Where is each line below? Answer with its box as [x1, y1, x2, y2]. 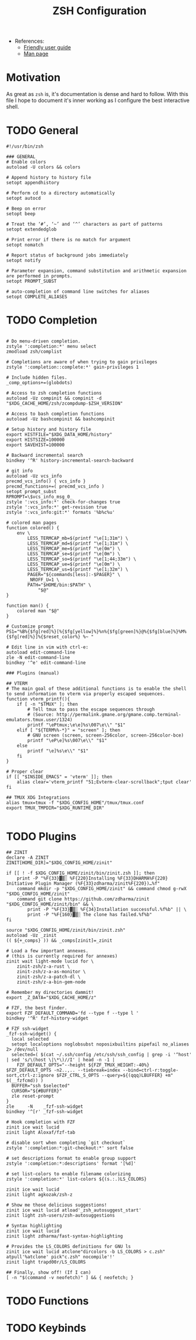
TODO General [6, 124, 79, 137]
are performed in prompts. [6, 273, 73, 279]
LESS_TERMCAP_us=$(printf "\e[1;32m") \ [27, 567, 128, 573]
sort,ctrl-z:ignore [6, 1072, 54, 1078]
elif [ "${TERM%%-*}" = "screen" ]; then [17, 727, 120, 733]
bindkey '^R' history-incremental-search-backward [6, 458, 134, 463]
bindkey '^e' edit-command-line [6, 660, 86, 666]
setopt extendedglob [6, 226, 57, 232]
